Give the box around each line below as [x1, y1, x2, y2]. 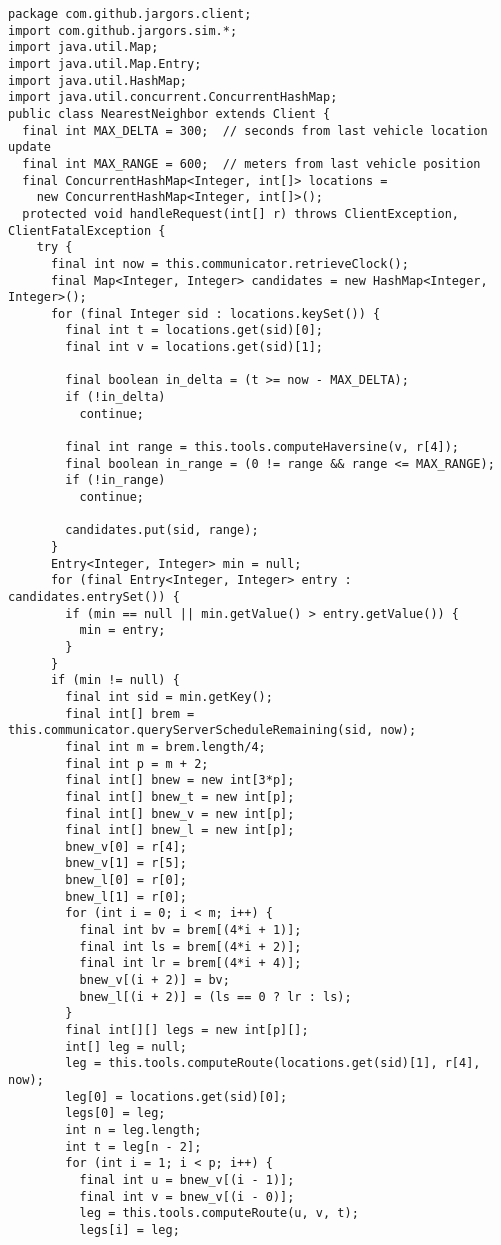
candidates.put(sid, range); [65, 523, 259, 538]
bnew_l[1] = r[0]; [65, 889, 187, 904]
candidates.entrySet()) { [8, 589, 180, 604]
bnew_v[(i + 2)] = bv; [79, 973, 230, 988]
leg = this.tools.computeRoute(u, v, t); [79, 1206, 359, 1221]
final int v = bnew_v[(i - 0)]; [79, 1189, 295, 1204]
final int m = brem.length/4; [65, 739, 266, 754]
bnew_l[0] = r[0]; [65, 873, 187, 888]
